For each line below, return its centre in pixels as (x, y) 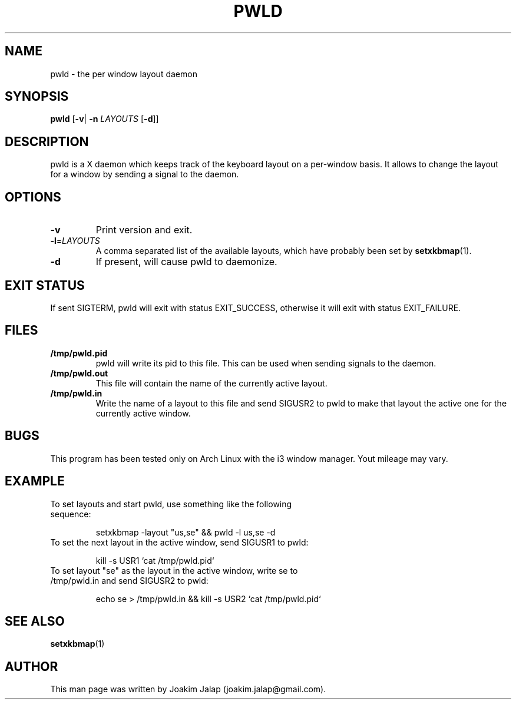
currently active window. (143, 413)
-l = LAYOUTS (75, 241)
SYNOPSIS (37, 97)
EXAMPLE (35, 481)
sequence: (71, 514)
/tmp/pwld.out (79, 373)
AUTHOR (32, 666)
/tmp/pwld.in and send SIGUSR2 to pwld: (129, 580)
